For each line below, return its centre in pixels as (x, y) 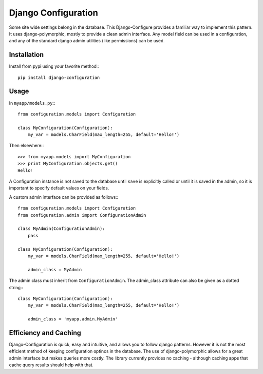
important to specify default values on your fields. (59, 188)
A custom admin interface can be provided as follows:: (64, 197)
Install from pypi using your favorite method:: (54, 66)
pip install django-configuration (59, 77)
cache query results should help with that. (51, 365)
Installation (26, 55)
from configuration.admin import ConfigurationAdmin (82, 215)
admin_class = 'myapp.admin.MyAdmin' (73, 319)
